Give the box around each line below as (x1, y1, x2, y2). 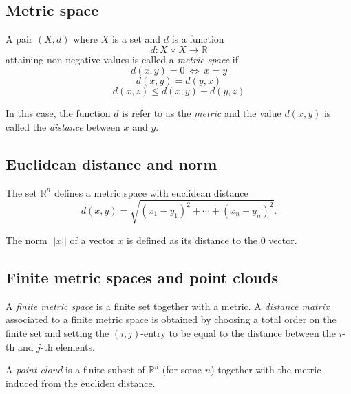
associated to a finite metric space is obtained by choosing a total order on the (6, 312, 337, 327)
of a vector (70, 232, 115, 247)
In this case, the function (6, 106, 111, 120)
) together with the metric (211, 362, 321, 377)
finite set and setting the (6, 325, 109, 340)
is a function (171, 32, 224, 46)
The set (6, 185, 37, 199)
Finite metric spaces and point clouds (6, 266, 279, 287)
